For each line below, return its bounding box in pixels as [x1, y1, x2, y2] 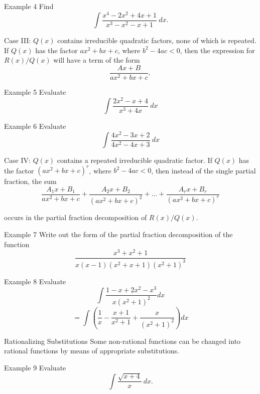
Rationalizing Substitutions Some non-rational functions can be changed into [4, 335, 241, 346]
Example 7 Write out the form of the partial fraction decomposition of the [4, 229, 233, 239]
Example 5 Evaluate [4, 86, 66, 97]
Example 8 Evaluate [4, 276, 66, 286]
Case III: [4, 35, 31, 46]
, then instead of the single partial [151, 165, 256, 175]
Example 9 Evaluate [4, 362, 66, 372]
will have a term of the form [53, 55, 140, 65]
